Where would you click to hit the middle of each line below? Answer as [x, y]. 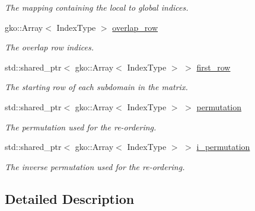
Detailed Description [70, 198]
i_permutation [223, 147]
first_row [213, 67]
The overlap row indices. [49, 47]
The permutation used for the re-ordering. [81, 127]
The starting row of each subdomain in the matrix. [96, 87]
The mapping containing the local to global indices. [97, 7]
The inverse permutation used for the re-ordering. [95, 166]
